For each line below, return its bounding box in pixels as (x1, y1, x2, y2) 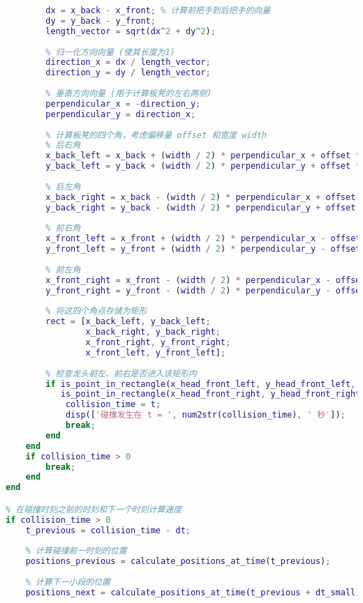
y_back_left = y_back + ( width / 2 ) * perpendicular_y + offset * (45, 161, 361, 171)
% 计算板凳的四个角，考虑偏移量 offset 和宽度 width (45, 130, 267, 140)
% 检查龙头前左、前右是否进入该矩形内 (45, 368, 197, 379)
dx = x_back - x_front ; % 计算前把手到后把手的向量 (45, 6, 271, 15)
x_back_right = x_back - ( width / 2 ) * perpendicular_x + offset (45, 192, 356, 202)
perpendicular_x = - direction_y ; (45, 98, 201, 109)
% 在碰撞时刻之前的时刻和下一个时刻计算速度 (6, 504, 182, 514)
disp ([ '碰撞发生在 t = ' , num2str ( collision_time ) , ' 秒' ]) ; (65, 410, 346, 420)
